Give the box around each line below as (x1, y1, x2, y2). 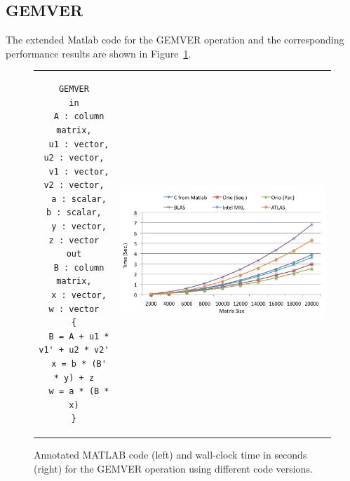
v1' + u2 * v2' (39, 345, 109, 355)
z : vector (48, 235, 100, 245)
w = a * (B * (48, 386, 109, 397)
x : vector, (51, 290, 107, 301)
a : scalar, (51, 194, 107, 204)
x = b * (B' (51, 359, 107, 370)
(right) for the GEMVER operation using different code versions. (34, 461, 313, 476)
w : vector (48, 304, 100, 314)
